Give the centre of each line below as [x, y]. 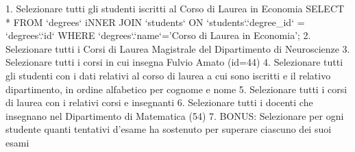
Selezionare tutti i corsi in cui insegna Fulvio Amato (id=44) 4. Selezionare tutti [174, 62]
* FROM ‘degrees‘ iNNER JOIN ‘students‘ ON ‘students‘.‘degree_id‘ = [155, 22]
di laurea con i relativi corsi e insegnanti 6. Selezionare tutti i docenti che [159, 102]
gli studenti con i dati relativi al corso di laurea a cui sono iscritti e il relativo [168, 75]
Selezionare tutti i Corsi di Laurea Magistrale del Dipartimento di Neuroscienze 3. [178, 48]
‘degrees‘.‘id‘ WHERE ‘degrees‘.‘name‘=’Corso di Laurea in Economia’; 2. [158, 35]
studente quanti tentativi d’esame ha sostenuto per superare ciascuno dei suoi [169, 129]
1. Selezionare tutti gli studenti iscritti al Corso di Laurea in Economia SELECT [175, 8]
